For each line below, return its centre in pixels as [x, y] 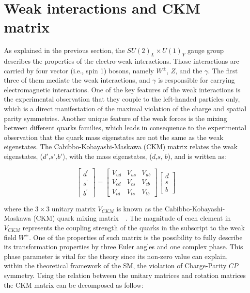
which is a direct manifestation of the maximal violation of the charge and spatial [125, 109]
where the [18, 208]
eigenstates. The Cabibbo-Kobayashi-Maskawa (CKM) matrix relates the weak [121, 146]
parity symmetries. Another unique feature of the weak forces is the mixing [116, 118]
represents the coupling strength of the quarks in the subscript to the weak [134, 228]
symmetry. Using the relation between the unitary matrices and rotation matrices [125, 275]
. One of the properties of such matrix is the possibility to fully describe [136, 237]
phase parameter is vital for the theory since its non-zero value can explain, [116, 256]
